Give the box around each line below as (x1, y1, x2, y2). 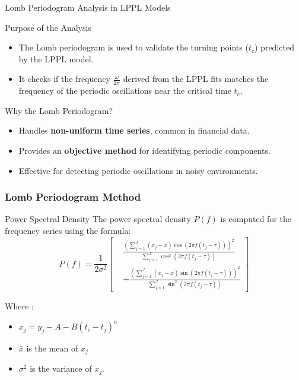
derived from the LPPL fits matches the (123, 72, 269, 85)
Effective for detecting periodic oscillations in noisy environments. (18, 164, 258, 176)
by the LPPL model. (18, 52, 94, 65)
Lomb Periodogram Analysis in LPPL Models (5, 1, 171, 13)
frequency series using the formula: (5, 224, 131, 236)
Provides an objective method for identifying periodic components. (18, 144, 271, 156)
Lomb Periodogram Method (5, 189, 141, 204)
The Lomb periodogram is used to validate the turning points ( (18, 41, 249, 53)
